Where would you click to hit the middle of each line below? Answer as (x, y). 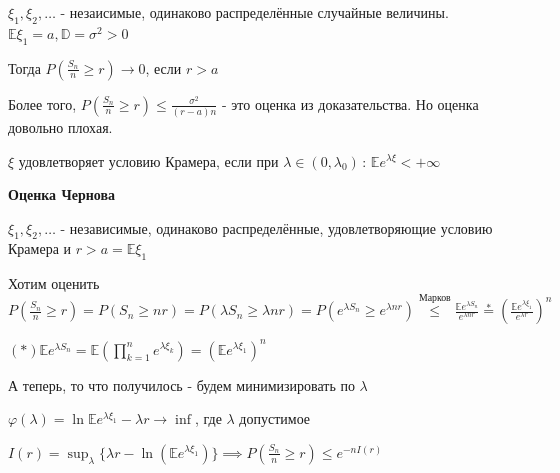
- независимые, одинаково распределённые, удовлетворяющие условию (276, 227)
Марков (434, 298)
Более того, (42, 103)
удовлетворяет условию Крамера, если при (148, 160)
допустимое (275, 418)
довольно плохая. (60, 126)
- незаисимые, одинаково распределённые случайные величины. (254, 12)
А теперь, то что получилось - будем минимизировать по (181, 384)
